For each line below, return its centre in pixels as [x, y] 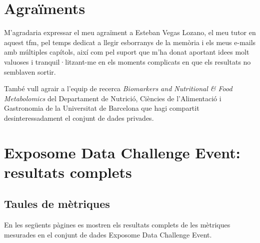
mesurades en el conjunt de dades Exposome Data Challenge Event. [108, 234]
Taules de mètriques [57, 204]
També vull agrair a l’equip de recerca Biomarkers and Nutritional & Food [118, 88]
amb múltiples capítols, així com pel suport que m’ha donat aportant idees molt [127, 52]
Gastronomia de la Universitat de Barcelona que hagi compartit [102, 108]
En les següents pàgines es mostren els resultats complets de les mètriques [117, 225]
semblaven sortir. [30, 71]
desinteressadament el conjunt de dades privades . [79, 117]
